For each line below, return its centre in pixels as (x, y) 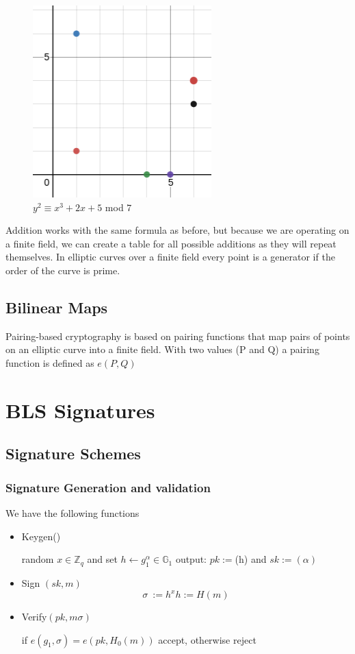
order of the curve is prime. (63, 270)
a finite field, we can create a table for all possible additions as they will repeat (171, 243)
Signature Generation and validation (108, 487)
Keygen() (41, 536)
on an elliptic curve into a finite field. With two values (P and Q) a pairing (162, 349)
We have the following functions (73, 512)
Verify (34, 616)
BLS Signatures (80, 410)
